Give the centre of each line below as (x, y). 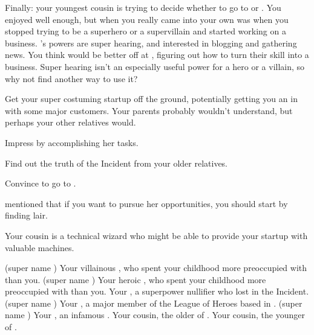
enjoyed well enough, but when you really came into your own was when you (147, 19)
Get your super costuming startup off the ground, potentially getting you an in (151, 99)
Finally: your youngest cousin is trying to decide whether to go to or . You (143, 7)
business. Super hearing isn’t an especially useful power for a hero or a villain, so (155, 66)
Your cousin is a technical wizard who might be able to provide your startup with (156, 235)
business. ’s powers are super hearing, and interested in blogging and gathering (151, 43)
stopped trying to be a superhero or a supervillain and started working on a (146, 31)
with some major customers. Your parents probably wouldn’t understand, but (149, 110)
